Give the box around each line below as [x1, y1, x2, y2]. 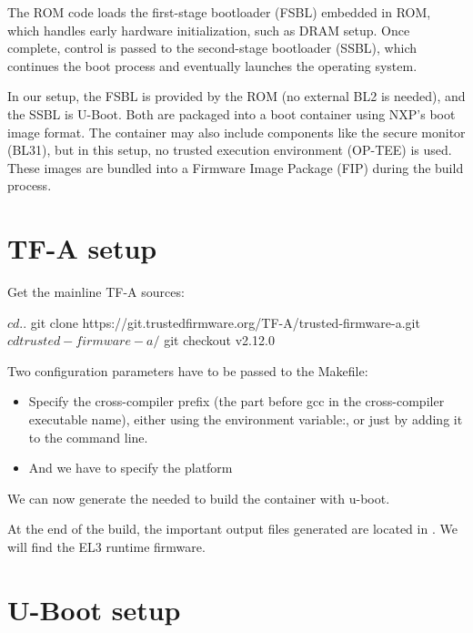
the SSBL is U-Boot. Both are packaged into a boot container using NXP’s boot [7, 104, 456, 123]
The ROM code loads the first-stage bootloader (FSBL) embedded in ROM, [7, 3, 431, 21]
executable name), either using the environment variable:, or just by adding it [28, 410, 463, 429]
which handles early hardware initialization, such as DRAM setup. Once [7, 20, 410, 39]
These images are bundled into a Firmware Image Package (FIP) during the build [7, 158, 464, 177]
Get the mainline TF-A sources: [7, 282, 185, 301]
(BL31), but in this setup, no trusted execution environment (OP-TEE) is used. [7, 140, 452, 159]
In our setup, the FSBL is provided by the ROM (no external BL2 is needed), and [7, 87, 466, 106]
